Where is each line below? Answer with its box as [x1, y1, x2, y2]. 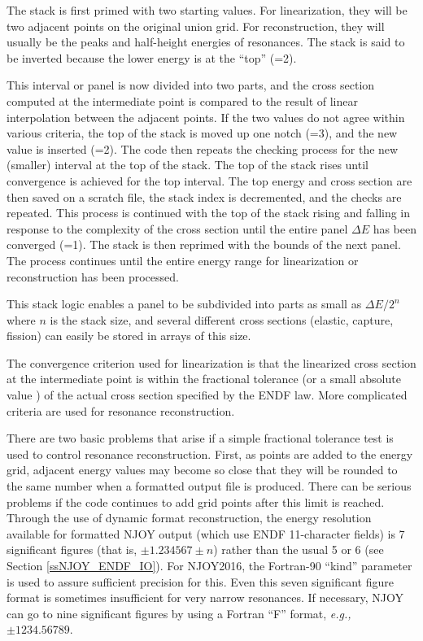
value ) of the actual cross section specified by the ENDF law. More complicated [7, 386, 408, 403]
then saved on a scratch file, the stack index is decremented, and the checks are [7, 188, 402, 205]
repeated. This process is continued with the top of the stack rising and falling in [7, 204, 411, 221]
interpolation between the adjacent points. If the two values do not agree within [7, 108, 405, 125]
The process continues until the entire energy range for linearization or [7, 251, 359, 268]
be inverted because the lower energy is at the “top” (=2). [7, 49, 297, 66]
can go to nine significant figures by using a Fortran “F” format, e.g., [7, 604, 351, 621]
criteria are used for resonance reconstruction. [7, 402, 235, 419]
